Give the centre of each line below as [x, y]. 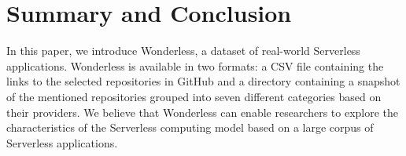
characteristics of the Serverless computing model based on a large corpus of [190, 127]
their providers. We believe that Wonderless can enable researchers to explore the [203, 112]
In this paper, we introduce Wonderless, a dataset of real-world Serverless [183, 51]
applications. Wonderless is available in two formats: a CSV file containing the [195, 65]
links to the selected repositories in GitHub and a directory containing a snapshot [203, 81]
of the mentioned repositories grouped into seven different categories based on [194, 96]
